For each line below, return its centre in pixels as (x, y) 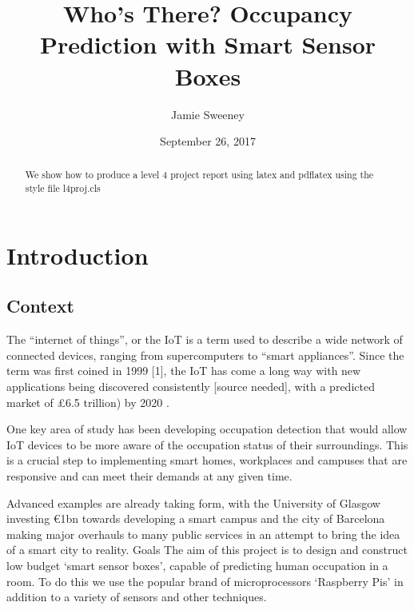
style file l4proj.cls (63, 188)
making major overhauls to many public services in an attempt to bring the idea (203, 534)
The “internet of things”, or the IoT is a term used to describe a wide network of (205, 339)
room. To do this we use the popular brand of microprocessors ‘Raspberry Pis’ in (205, 581)
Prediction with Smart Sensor (208, 44)
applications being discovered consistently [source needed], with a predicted (191, 386)
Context (40, 306)
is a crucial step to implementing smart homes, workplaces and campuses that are (207, 460)
